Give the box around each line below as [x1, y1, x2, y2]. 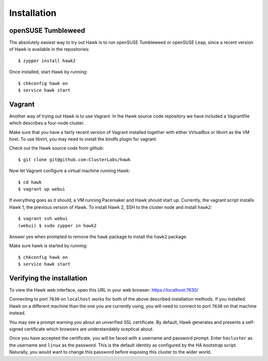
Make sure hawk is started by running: [9, 243, 88, 249]
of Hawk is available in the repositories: [9, 46, 90, 52]
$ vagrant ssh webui [18, 216, 68, 222]
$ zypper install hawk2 [18, 58, 76, 63]
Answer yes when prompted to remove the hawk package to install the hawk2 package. [9, 234, 188, 240]
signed [9, 326, 23, 332]
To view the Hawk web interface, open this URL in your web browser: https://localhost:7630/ [9, 287, 199, 293]
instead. [9, 310, 26, 316]
